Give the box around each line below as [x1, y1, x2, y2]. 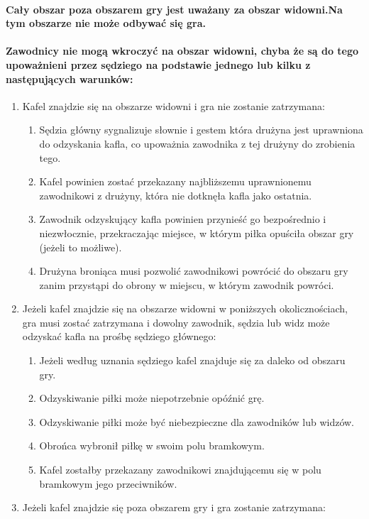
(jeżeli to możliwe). [39, 239, 122, 254]
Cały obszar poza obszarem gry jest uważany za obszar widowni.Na [6, 1, 343, 16]
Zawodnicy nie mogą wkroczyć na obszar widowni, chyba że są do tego [6, 43, 359, 58]
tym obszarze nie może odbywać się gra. [6, 16, 206, 31]
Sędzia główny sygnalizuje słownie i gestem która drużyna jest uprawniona [39, 122, 363, 137]
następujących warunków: [6, 71, 133, 86]
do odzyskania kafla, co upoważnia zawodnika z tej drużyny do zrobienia [39, 136, 356, 151]
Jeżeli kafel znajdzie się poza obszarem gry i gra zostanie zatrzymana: [22, 500, 326, 515]
